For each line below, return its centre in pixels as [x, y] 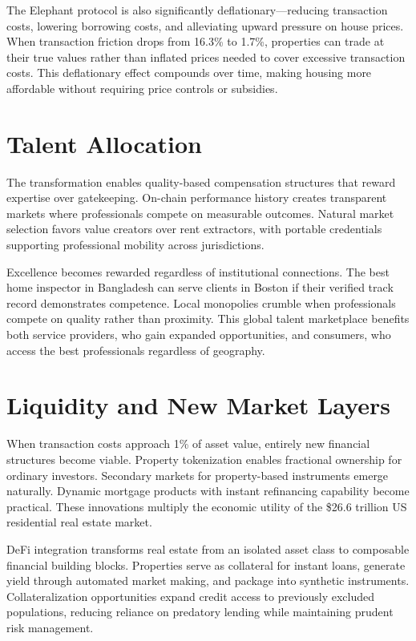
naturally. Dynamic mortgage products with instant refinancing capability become [208, 491]
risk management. [50, 627]
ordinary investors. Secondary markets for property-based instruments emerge [198, 475]
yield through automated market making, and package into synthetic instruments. [208, 581]
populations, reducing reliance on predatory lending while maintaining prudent [200, 612]
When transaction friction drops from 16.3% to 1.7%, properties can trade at [196, 41]
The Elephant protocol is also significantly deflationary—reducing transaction [197, 10]
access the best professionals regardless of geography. [136, 350]
